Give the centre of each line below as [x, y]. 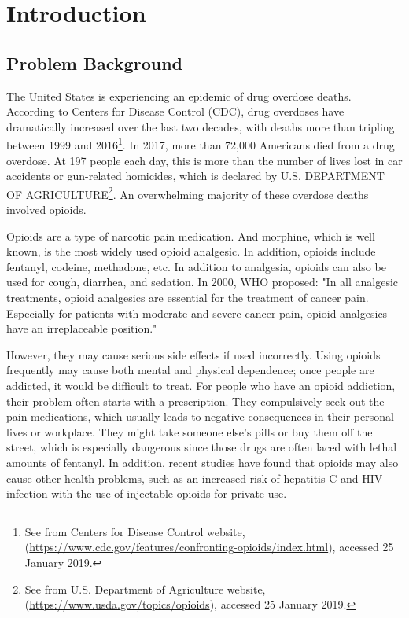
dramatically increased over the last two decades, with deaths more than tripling [201, 126]
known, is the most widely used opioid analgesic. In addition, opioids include [191, 251]
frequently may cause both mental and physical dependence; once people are [190, 370]
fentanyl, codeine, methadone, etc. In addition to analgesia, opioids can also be [196, 266]
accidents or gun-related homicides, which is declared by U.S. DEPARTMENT [195, 176]
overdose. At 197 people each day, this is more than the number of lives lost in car [204, 160]
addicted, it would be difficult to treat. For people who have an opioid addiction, [201, 385]
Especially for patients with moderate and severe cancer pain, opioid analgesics [197, 313]
